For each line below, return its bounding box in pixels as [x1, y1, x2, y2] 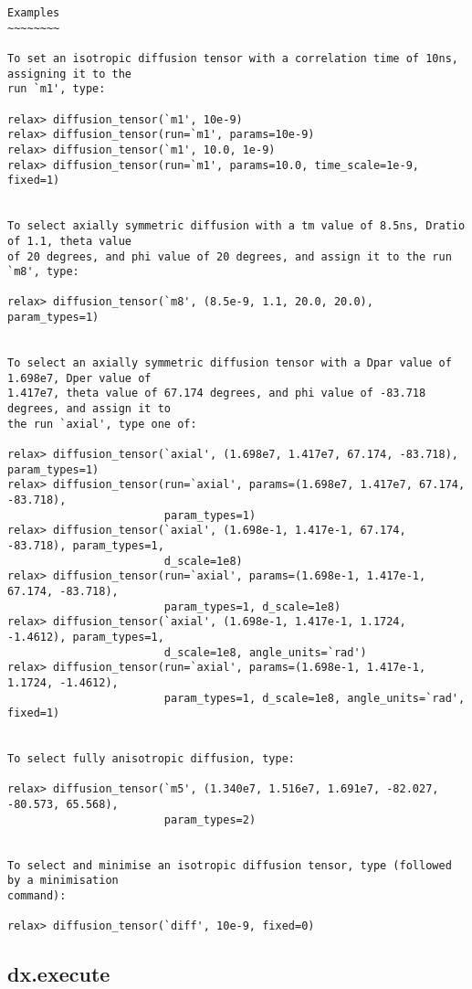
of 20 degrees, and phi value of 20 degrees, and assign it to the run [7, 250, 452, 263]
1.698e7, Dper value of [7, 371, 152, 385]
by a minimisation [7, 874, 119, 888]
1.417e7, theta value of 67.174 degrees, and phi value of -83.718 [7, 387, 426, 400]
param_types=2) [163, 813, 257, 826]
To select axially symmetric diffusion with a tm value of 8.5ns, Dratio [7, 219, 466, 233]
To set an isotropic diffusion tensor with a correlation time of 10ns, [7, 51, 458, 65]
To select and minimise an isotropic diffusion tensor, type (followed [7, 858, 452, 872]
